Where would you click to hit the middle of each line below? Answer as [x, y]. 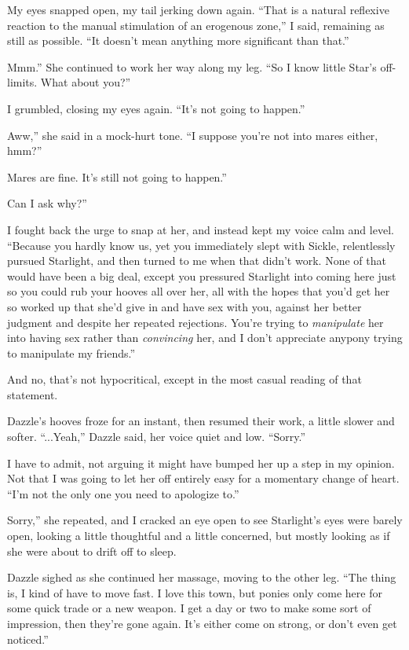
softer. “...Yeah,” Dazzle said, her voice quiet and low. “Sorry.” [157, 437]
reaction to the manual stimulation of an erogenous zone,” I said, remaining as [196, 25]
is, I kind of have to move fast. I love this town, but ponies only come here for [195, 592]
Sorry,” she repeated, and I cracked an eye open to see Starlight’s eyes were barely [205, 520]
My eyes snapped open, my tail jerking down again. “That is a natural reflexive [198, 9]
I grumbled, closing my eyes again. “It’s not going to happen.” [156, 108]
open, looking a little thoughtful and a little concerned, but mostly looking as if [199, 536]
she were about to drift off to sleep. [92, 551]
